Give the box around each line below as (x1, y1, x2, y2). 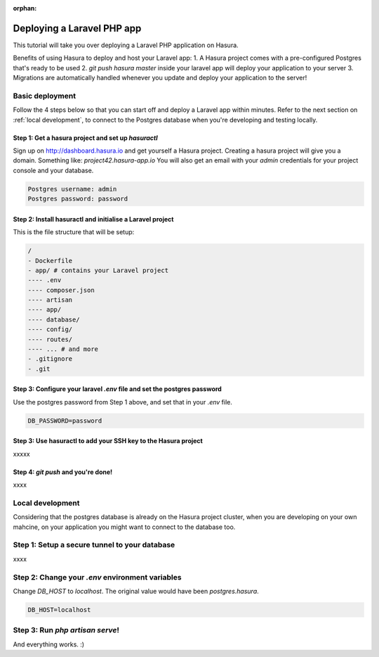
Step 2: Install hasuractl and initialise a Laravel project (13, 215, 174, 223)
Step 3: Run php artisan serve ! (13, 625, 119, 635)
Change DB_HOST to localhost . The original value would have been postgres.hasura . (13, 587, 259, 595)
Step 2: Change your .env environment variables (13, 572, 182, 582)
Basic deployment (13, 91, 77, 101)
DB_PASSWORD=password (27, 416, 102, 425)
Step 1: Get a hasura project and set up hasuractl (13, 134, 158, 142)
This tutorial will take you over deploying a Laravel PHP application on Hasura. (13, 41, 239, 49)
